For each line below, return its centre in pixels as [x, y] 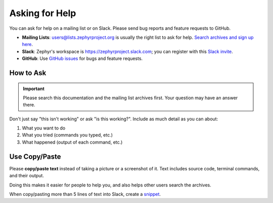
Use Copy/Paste [35, 156]
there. [29, 105]
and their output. [27, 176]
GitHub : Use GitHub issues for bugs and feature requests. [82, 58]
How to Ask [28, 73]
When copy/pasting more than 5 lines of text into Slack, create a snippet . [85, 194]
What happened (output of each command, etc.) [72, 142]
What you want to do [44, 128]
